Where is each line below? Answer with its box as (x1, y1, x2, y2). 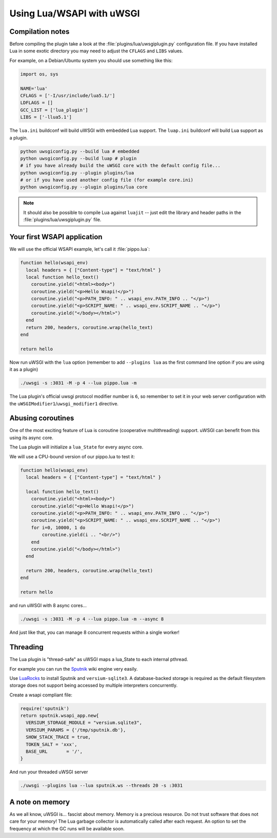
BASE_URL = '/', (26, 749, 83, 754)
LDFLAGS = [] (20, 100, 53, 106)
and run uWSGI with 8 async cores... (9, 602, 87, 609)
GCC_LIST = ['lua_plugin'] (20, 107, 88, 113)
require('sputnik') (20, 706, 69, 711)
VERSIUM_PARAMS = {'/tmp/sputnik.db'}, (26, 727, 126, 733)
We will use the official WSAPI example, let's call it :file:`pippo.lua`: (9, 246, 150, 252)
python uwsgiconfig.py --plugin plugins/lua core (20, 184, 148, 190)
